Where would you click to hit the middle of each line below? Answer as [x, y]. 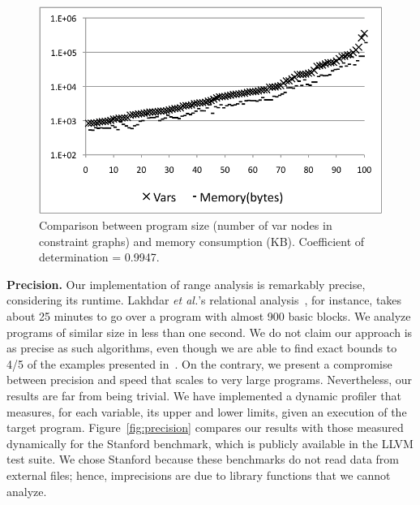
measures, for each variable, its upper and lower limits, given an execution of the [207, 411]
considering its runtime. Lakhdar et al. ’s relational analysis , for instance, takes [204, 300]
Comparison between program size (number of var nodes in [186, 225]
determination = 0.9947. [99, 257]
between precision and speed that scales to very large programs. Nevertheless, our [210, 380]
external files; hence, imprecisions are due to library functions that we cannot [199, 475]
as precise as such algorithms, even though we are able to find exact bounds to [202, 348]
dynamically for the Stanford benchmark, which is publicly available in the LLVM [210, 443]
